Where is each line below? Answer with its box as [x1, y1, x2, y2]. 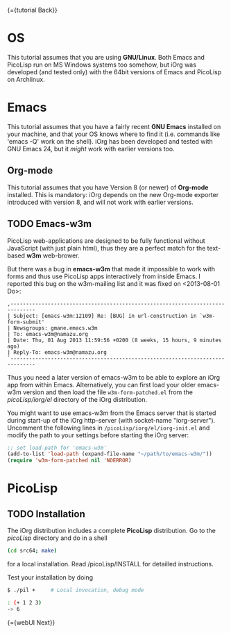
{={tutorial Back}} [7, 6, 58, 14]
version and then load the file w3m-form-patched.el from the [23, 388, 193, 396]
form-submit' [7, 319, 45, 326]
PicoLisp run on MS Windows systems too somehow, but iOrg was [7, 60, 196, 69]
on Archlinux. [7, 75, 45, 83]
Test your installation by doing [7, 573, 94, 582]
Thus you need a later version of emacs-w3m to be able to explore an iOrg [7, 373, 221, 381]
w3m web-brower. [26, 251, 80, 260]
